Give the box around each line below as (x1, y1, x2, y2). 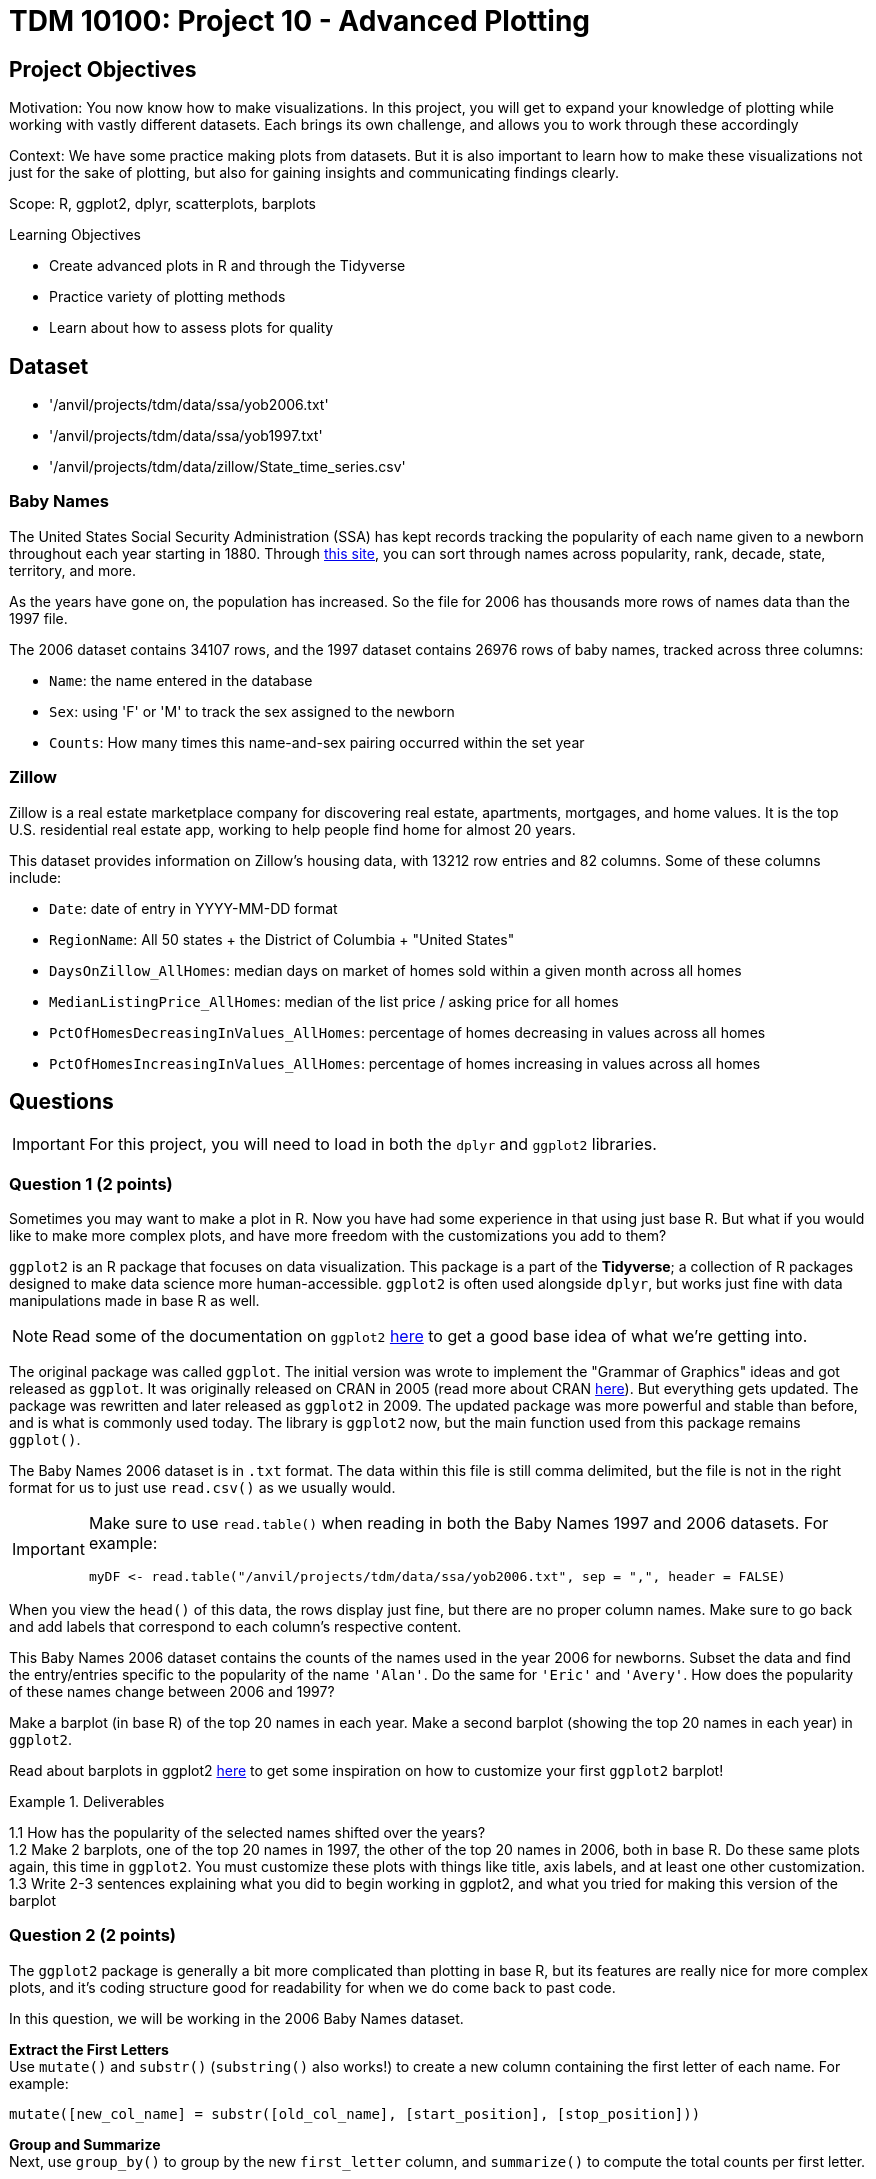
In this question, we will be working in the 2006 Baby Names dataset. (9, 2009, 464, 2027)
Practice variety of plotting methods (49, 288, 286, 306)
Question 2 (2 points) (9, 1925, 177, 1946)
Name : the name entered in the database (49, 671, 313, 689)
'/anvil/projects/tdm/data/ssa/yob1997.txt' (49, 427, 323, 445)
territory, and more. (9, 561, 136, 579)
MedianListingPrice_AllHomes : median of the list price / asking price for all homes (49, 992, 619, 1010)
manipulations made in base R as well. (9, 1292, 260, 1310)
